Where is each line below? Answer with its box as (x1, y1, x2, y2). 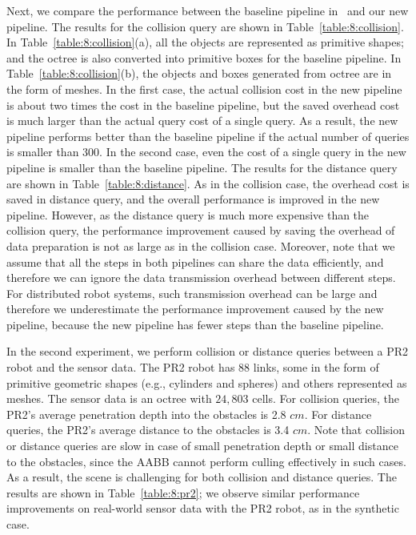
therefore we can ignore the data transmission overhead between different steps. (6, 269, 396, 286)
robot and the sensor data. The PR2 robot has (6, 359, 235, 376)
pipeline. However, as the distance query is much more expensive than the (6, 206, 370, 223)
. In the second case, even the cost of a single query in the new (99, 143, 406, 160)
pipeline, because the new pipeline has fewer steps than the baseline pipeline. (6, 316, 384, 332)
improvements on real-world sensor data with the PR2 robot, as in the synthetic (6, 500, 399, 517)
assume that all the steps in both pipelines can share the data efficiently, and (6, 253, 384, 270)
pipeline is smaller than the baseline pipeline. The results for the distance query (6, 159, 398, 175)
